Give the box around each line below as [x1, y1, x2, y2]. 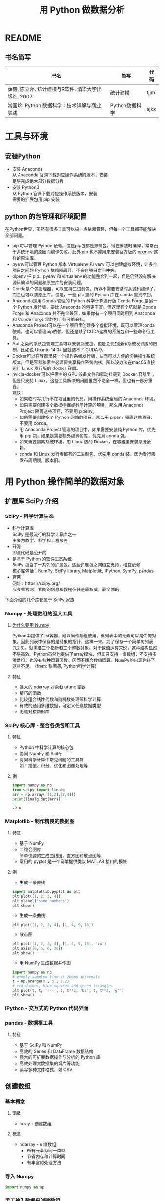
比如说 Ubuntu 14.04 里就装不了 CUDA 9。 [20, 346, 106, 353]
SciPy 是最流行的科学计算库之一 [12, 531, 77, 537]
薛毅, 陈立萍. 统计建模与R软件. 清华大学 [7, 86, 97, 92]
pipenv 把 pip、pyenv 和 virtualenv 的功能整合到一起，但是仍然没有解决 [12, 273, 156, 279]
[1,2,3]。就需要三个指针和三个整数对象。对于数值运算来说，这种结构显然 [12, 645, 158, 651]
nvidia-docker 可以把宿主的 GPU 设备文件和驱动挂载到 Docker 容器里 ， [12, 371, 157, 377]
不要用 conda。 [19, 420, 51, 426]
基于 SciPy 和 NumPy [19, 1042, 62, 1048]
